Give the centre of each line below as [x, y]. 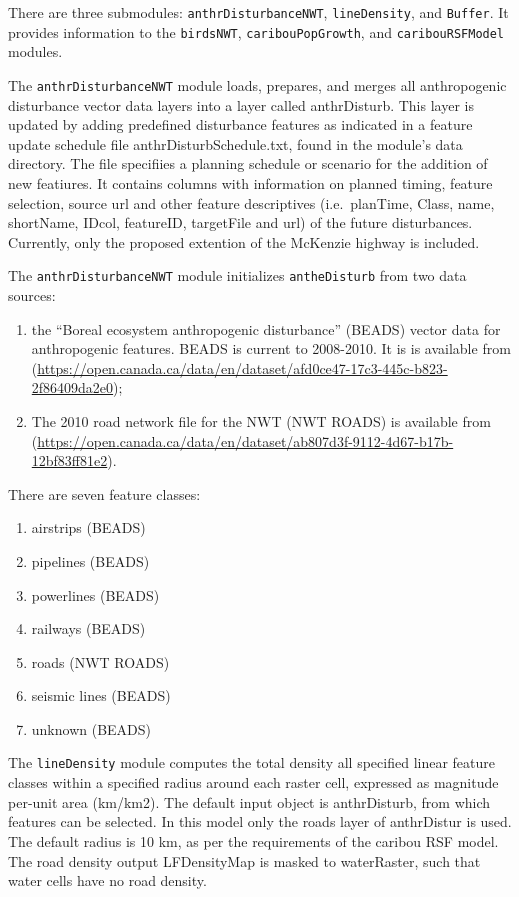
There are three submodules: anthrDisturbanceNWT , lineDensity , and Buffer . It [258, 12]
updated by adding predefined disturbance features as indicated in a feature [240, 124]
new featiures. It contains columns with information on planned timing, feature [250, 182]
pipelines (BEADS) [90, 560]
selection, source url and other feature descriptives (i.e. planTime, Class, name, [251, 202]
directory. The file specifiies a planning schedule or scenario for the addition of [248, 163]
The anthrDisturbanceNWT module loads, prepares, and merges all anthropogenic [257, 84]
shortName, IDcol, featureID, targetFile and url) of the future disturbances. [240, 222]
